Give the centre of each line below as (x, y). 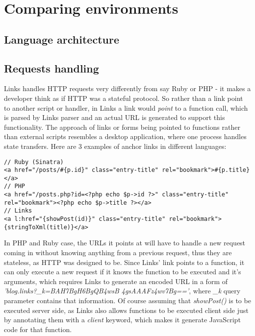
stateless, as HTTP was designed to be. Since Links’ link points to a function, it (124, 262)
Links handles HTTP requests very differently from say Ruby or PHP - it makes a (127, 88)
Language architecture (62, 39)
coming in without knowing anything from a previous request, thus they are (118, 252)
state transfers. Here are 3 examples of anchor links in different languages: (115, 146)
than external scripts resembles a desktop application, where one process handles (125, 136)
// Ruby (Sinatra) (34, 162)
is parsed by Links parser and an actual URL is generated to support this (115, 117)
